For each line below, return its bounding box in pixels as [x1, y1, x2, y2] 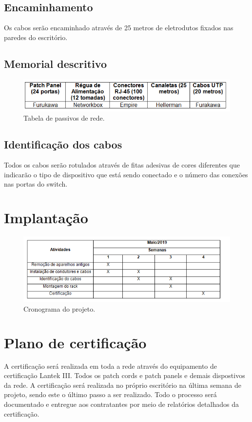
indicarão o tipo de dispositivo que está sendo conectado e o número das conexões [4, 169, 248, 179]
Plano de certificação [4, 332, 147, 352]
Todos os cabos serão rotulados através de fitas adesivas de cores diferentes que [4, 160, 240, 170]
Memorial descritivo [4, 56, 107, 71]
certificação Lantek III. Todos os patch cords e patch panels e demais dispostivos [4, 370, 245, 380]
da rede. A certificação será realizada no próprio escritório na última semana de [4, 380, 242, 390]
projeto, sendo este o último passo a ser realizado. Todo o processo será [4, 389, 217, 400]
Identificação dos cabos [4, 137, 122, 152]
